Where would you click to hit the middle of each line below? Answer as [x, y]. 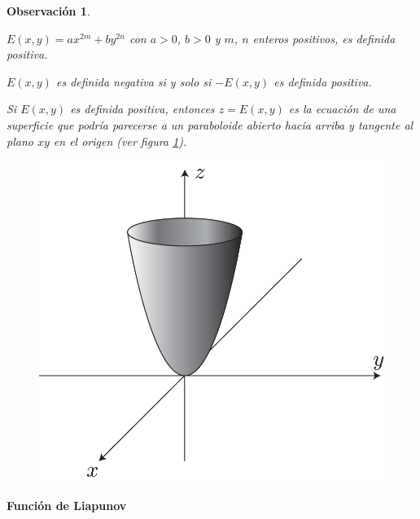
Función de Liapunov [67, 505]
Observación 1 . [48, 11]
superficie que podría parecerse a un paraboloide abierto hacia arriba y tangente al [210, 124]
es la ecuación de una [342, 109]
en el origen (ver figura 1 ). [120, 141]
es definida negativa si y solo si [133, 81]
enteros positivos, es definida [324, 38]
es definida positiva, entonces [142, 109]
